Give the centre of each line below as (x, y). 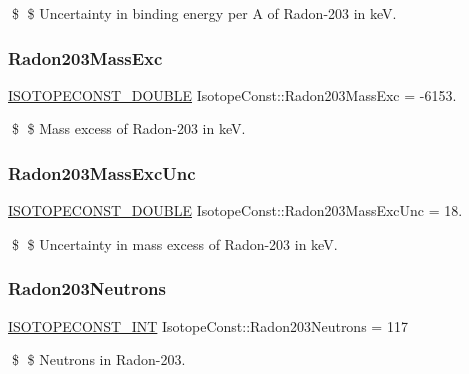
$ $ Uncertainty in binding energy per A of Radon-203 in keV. (204, 13)
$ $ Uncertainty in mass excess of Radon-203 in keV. (174, 243)
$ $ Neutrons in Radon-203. (98, 359)
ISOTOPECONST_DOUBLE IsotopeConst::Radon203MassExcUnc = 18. (235, 210)
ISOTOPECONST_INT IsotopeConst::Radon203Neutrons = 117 (208, 325)
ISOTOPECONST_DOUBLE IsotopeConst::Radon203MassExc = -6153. (232, 94)
